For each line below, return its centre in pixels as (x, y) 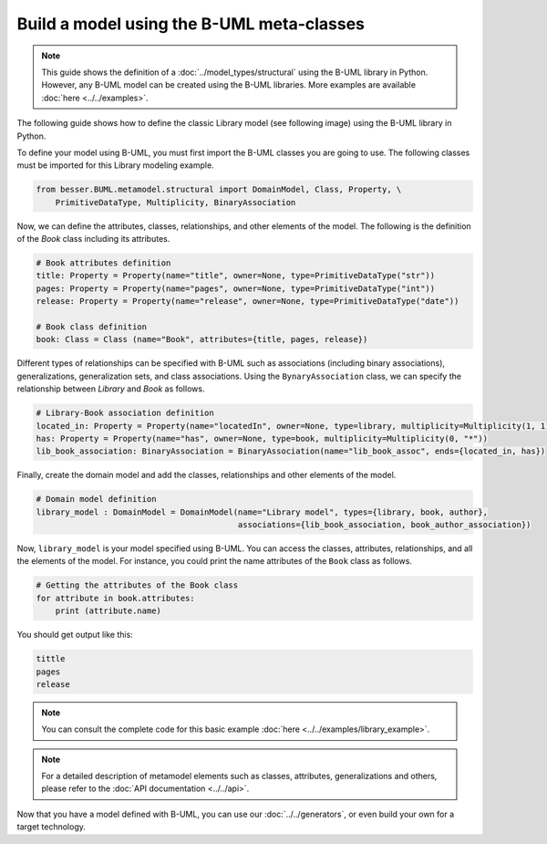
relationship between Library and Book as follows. (111, 389)
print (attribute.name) (108, 611)
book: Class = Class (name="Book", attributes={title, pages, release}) (202, 339)
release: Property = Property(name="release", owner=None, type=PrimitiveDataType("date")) (248, 302)
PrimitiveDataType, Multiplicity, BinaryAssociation (175, 202)
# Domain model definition (96, 499)
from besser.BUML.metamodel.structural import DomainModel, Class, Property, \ (219, 190)
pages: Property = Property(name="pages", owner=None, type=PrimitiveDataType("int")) (236, 288)
